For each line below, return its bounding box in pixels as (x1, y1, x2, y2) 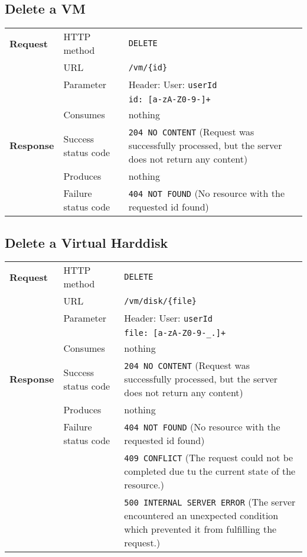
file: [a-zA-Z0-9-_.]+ (124, 328, 226, 338)
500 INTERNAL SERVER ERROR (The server (124, 495, 296, 509)
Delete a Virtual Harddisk (5, 233, 168, 251)
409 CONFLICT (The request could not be (124, 451, 293, 465)
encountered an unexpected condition (124, 509, 279, 523)
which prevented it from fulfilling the (124, 522, 277, 536)
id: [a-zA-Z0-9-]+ (128, 95, 211, 105)
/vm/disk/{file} (124, 296, 197, 306)
